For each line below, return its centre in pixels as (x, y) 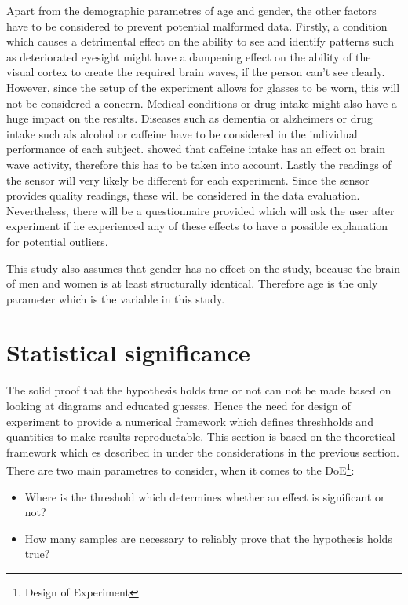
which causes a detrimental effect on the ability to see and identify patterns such (200, 41)
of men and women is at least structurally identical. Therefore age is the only (192, 283)
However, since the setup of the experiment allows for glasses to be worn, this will (203, 87)
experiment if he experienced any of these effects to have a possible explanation (197, 226)
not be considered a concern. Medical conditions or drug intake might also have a (202, 103)
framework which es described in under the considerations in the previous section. (203, 451)
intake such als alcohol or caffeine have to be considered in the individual (182, 133)
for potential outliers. (57, 241)
